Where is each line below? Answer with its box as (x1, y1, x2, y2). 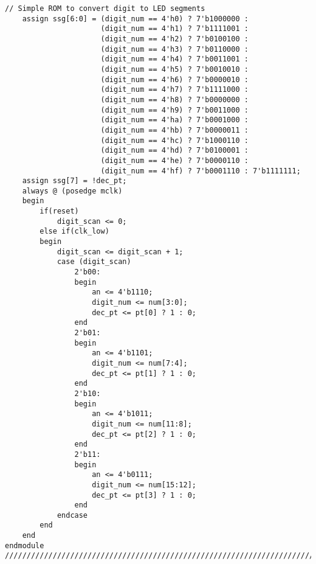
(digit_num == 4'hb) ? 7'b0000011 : (100, 125, 249, 134)
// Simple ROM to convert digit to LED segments (5, 4, 205, 13)
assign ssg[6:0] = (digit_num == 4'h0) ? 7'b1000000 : (22, 14, 249, 23)
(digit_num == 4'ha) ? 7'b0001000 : (100, 116, 249, 125)
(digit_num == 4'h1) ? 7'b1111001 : (100, 24, 249, 33)
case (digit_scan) (57, 257, 131, 266)
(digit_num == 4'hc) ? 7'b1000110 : (100, 136, 249, 145)
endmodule (5, 541, 44, 550)
